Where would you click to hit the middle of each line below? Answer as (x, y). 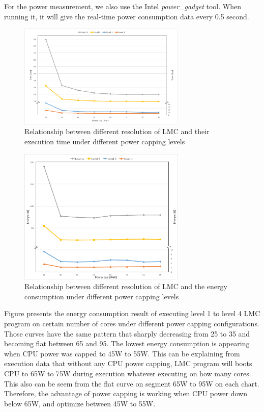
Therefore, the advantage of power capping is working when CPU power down (126, 393)
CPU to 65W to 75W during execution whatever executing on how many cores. (128, 373)
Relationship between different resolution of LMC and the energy (126, 286)
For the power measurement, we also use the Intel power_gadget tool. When (123, 6)
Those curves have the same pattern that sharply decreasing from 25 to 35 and (127, 333)
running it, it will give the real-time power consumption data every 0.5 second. (127, 16)
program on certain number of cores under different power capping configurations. (132, 323)
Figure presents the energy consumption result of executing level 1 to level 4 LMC (132, 313)
